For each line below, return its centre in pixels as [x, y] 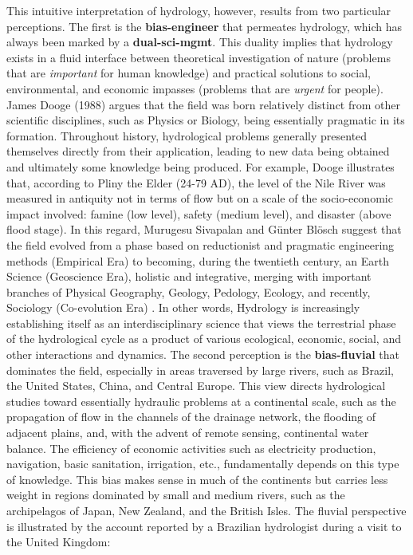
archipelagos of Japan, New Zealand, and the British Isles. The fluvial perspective [206, 510]
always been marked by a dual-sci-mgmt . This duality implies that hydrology [200, 42]
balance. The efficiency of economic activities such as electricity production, [191, 448]
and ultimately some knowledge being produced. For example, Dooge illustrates [201, 166]
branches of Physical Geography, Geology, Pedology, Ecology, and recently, [189, 291]
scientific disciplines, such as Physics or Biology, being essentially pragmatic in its [206, 120]
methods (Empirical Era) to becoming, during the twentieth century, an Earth [198, 260]
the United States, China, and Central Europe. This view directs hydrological [196, 386]
